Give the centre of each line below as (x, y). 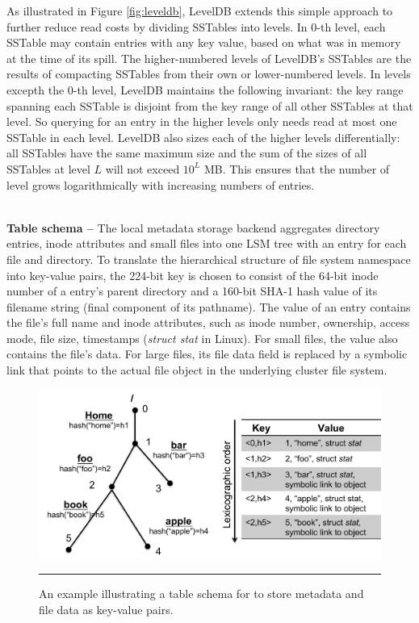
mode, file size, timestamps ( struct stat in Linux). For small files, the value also (202, 338)
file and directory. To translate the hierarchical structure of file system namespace (209, 259)
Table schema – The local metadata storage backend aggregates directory (193, 227)
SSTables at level (48, 168)
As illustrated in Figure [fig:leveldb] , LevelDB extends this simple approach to (200, 10)
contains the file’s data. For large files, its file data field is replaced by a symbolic (207, 354)
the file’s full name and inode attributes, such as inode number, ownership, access (208, 322)
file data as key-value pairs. (106, 609)
